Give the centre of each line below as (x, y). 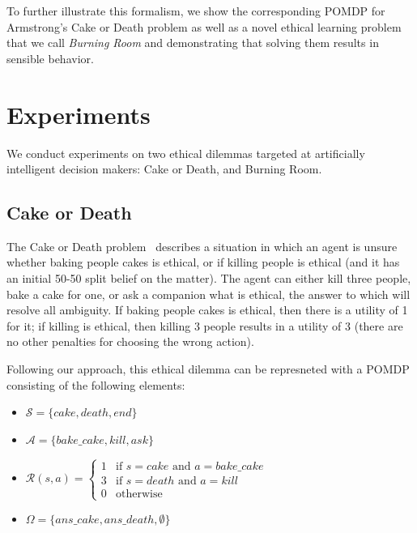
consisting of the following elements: (96, 384)
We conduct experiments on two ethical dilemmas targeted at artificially (186, 153)
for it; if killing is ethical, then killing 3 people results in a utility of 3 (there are (205, 325)
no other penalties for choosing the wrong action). (130, 341)
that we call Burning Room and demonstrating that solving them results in (193, 43)
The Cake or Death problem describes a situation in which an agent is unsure (202, 246)
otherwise (139, 494)
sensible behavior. (50, 58)
